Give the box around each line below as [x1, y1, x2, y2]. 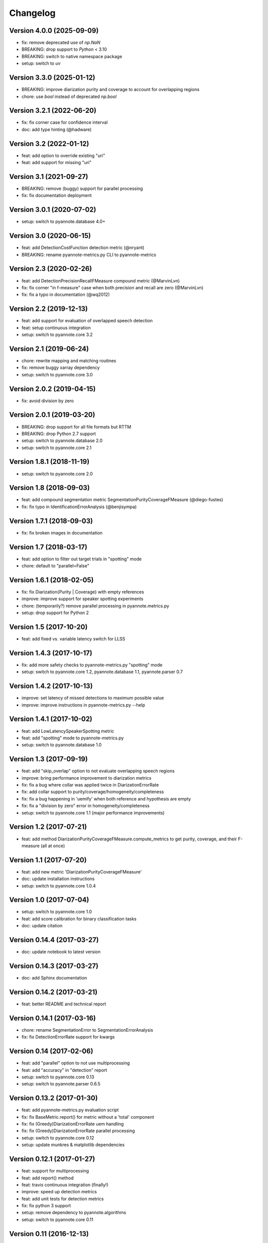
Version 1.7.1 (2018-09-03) [9, 517, 93, 525]
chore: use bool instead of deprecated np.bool [21, 93, 117, 99]
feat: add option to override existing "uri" [21, 152, 105, 159]
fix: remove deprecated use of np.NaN [21, 40, 100, 46]
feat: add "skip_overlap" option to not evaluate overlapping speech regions [21, 768, 175, 774]
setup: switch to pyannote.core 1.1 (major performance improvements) [21, 809, 165, 815]
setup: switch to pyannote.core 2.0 [21, 470, 93, 477]
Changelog [9, 7, 56, 18]
